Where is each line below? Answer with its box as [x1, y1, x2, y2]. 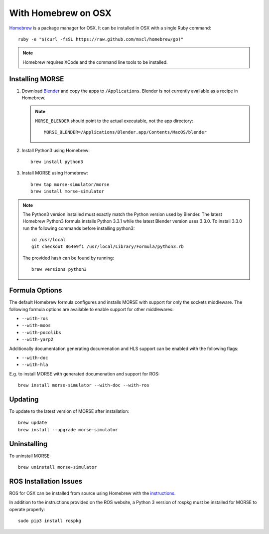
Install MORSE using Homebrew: [21, 170, 88, 176]
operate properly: [9, 506, 45, 512]
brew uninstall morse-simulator [18, 464, 97, 470]
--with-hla [21, 362, 48, 367]
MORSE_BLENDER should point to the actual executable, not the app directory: [35, 118, 194, 124]
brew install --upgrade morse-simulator [18, 427, 118, 432]
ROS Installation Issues [9, 477, 83, 486]
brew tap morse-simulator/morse [30, 181, 110, 187]
